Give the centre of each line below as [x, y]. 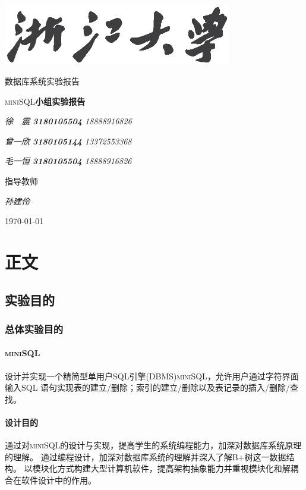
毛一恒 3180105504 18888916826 [68, 161]
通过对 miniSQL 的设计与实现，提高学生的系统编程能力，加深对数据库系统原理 [153, 445]
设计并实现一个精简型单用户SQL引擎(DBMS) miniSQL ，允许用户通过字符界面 [152, 376]
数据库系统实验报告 [42, 81]
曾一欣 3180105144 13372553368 [68, 141]
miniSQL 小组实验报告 [45, 101]
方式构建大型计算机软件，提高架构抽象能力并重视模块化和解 [174, 468]
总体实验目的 [34, 329]
